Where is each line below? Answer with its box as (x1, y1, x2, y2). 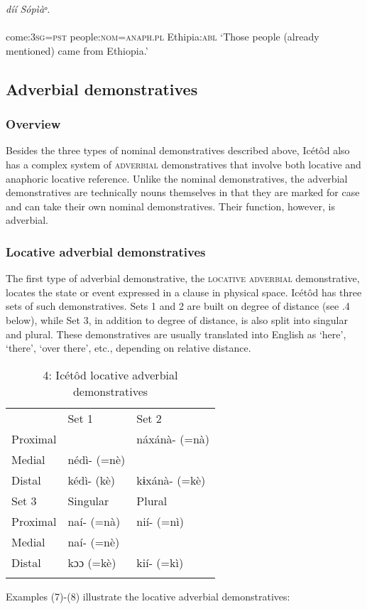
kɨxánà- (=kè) (136, 471, 206, 488)
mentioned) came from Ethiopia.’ (6, 43, 148, 58)
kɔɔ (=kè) (67, 554, 116, 571)
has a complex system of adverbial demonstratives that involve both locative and (6, 156, 361, 171)
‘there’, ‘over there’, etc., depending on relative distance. (6, 340, 251, 355)
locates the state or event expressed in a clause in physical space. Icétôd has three (6, 284, 362, 299)
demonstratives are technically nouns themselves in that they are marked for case (6, 185, 360, 200)
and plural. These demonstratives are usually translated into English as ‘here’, (6, 326, 346, 341)
